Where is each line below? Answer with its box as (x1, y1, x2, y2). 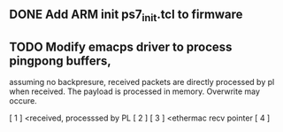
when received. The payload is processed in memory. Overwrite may (9, 86, 261, 97)
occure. (9, 96, 37, 106)
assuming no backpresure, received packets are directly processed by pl (9, 77, 275, 88)
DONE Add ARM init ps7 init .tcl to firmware (9, 7, 243, 25)
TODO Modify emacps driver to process (9, 39, 233, 54)
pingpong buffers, (9, 53, 112, 68)
